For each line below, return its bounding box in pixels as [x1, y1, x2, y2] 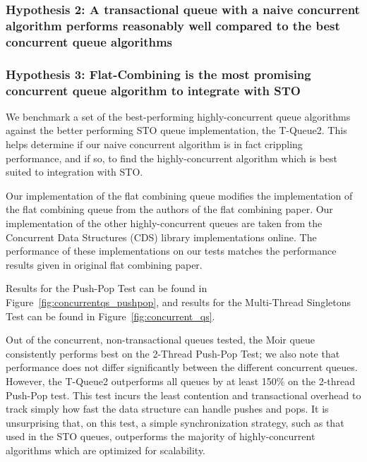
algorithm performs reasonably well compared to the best [6, 16, 340, 34]
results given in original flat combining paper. [6, 257, 203, 272]
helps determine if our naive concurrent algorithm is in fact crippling [6, 137, 303, 152]
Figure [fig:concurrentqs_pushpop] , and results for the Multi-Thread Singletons [6, 294, 351, 309]
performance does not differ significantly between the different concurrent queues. [6, 360, 358, 375]
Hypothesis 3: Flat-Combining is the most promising [6, 65, 311, 83]
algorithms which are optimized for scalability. [6, 442, 206, 457]
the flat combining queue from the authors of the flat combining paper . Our [6, 202, 333, 217]
